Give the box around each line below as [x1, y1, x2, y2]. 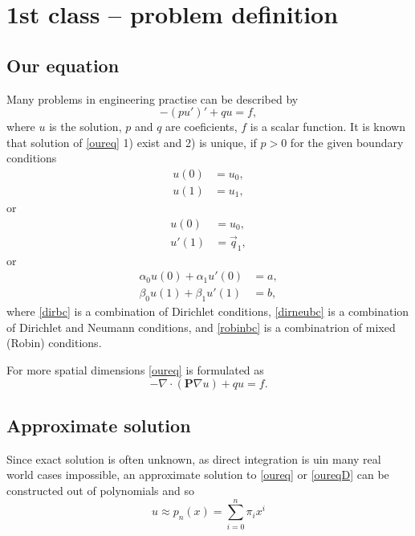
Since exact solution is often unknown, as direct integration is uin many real [6, 450, 381, 467]
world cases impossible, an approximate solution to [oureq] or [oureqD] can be [6, 466, 389, 483]
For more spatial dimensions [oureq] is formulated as [6, 361, 264, 378]
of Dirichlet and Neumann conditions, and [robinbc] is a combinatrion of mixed [6, 318, 396, 335]
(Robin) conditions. [6, 334, 102, 351]
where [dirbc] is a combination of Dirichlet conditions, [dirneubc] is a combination [6, 303, 409, 320]
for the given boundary [290, 133, 404, 150]
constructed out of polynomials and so [6, 481, 195, 498]
